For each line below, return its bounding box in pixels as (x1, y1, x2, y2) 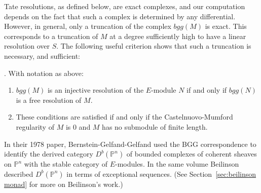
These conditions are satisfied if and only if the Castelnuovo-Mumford (16, 111, 233, 122)
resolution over (4, 41, 50, 51)
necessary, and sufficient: (4, 50, 80, 61)
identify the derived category (4, 148, 93, 159)
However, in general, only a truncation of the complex (4, 21, 171, 31)
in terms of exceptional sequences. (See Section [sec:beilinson (66, 168, 256, 179)
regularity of (16, 121, 54, 132)
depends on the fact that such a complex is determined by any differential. (4, 11, 236, 21)
